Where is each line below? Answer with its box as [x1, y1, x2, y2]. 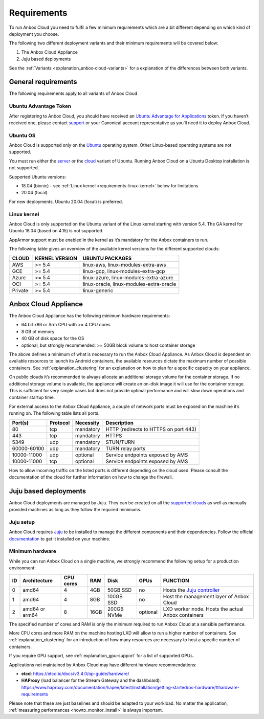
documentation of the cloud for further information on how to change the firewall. [9, 474, 173, 480]
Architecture [22, 577, 53, 584]
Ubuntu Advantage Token [9, 103, 71, 110]
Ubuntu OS [9, 132, 36, 139]
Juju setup [9, 518, 35, 525]
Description [106, 419, 134, 426]
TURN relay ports [106, 445, 146, 452]
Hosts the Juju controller [163, 586, 220, 593]
